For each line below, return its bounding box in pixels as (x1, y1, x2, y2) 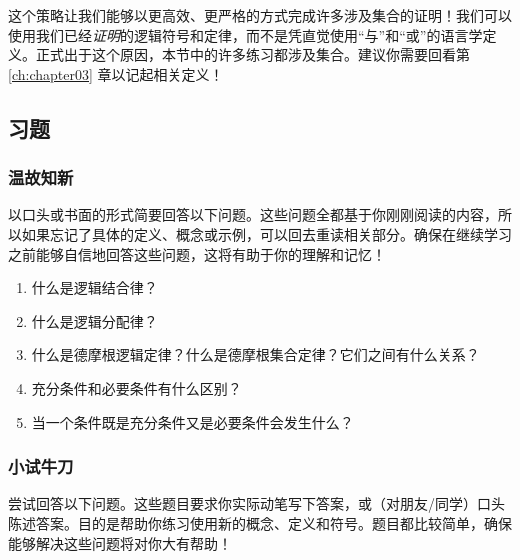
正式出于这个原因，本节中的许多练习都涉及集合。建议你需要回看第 (35, 44, 470, 65)
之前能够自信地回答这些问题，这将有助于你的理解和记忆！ (8, 243, 386, 264)
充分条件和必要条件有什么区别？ (31, 377, 242, 398)
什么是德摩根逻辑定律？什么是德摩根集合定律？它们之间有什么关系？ (31, 344, 480, 365)
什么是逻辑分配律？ (31, 310, 158, 331)
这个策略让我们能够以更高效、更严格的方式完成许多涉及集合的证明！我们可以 (8, 5, 512, 25)
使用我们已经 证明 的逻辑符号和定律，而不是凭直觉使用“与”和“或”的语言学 (8, 24, 483, 45)
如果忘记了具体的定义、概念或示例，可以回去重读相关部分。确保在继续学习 (21, 223, 512, 244)
